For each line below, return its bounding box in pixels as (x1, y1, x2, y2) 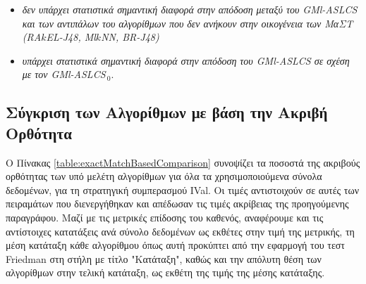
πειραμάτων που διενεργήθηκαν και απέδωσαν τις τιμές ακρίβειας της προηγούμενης (6, 196, 349, 211)
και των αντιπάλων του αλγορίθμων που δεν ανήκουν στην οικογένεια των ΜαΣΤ (22, 15, 353, 30)
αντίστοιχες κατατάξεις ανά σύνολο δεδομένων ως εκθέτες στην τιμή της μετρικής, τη (6, 224, 355, 238)
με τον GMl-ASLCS (22, 67, 106, 82)
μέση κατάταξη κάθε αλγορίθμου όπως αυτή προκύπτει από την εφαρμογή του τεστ (6, 238, 345, 252)
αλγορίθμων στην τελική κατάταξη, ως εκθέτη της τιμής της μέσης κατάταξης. (6, 265, 325, 280)
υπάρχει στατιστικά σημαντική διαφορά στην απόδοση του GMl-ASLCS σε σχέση (22, 53, 350, 67)
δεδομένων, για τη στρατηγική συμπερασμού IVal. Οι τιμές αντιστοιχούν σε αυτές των (6, 182, 359, 197)
